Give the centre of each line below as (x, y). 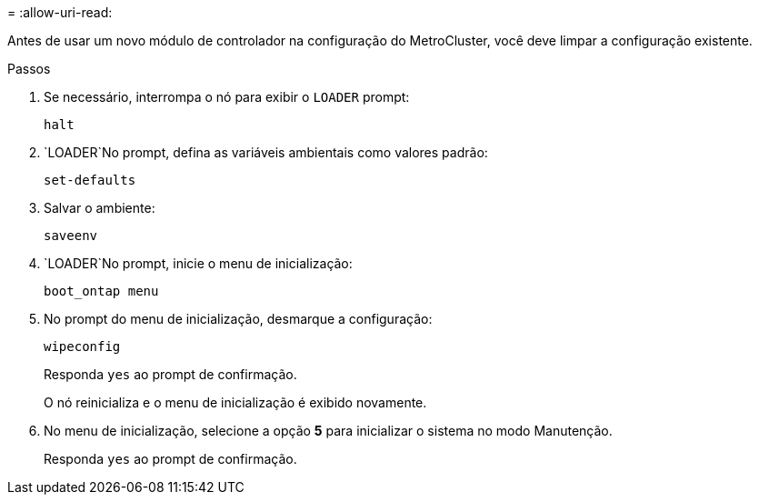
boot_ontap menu (101, 291)
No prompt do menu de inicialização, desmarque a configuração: (238, 319)
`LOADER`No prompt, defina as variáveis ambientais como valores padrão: (266, 152)
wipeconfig (82, 346)
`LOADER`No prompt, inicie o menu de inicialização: (198, 263)
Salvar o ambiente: (100, 208)
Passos (29, 69)
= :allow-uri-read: (60, 12)
